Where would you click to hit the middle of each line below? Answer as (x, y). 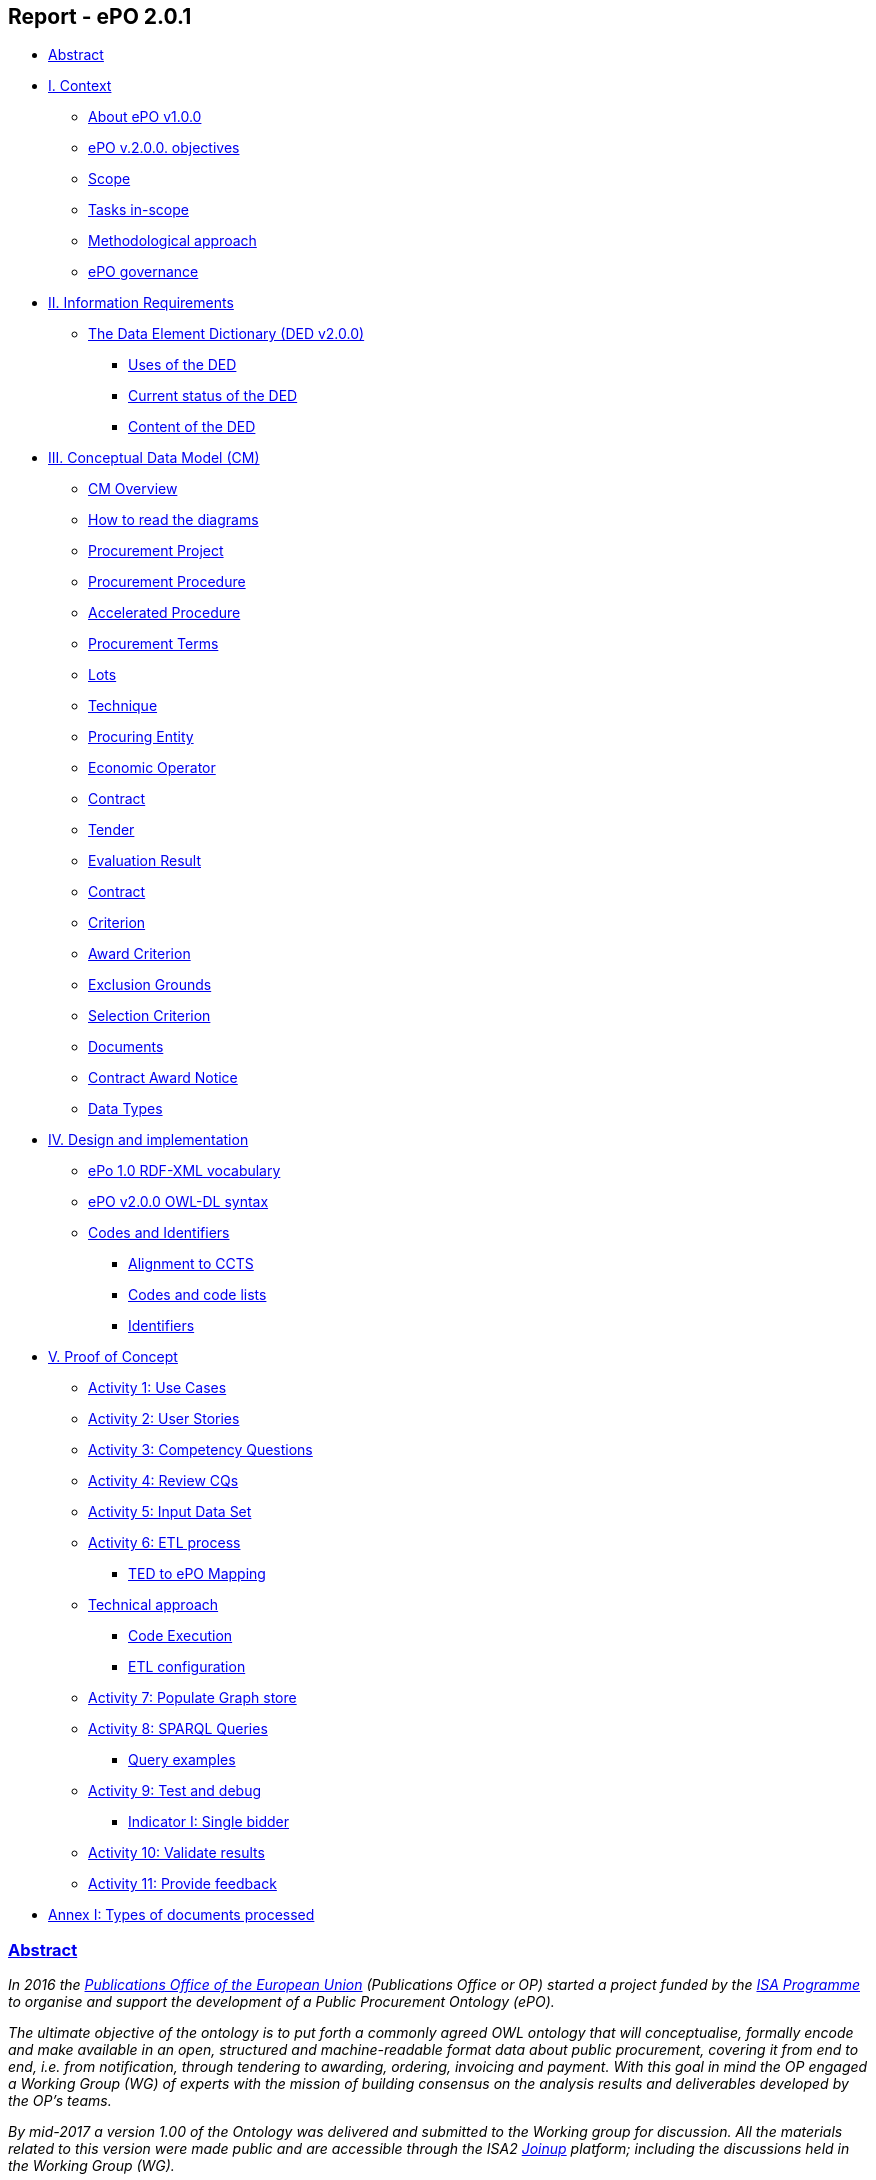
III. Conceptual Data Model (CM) (154, 458)
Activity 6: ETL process (164, 1543)
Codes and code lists (197, 1295)
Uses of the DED (182, 365)
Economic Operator (152, 768)
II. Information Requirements (141, 303)
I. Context (80, 86)
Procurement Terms (153, 644)
